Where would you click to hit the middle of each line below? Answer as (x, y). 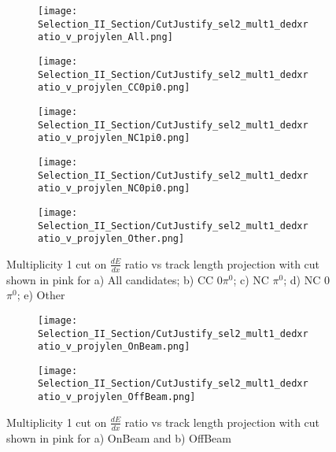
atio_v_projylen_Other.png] (111, 239)
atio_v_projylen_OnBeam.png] (114, 347)
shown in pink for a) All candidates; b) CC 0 (114, 279)
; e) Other (41, 295)
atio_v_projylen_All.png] (105, 37)
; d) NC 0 (306, 279)
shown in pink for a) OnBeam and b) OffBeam (119, 437)
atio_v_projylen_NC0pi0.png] (114, 189)
